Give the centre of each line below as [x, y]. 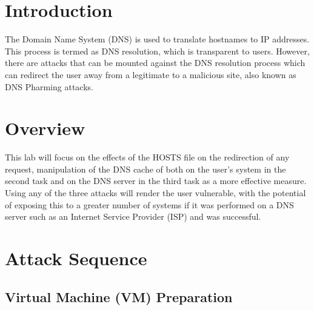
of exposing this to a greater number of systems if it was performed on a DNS [149, 204]
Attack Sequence [76, 258]
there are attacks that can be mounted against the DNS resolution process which [155, 63]
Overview [45, 128]
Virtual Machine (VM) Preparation [119, 296]
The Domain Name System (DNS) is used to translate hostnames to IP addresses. [157, 39]
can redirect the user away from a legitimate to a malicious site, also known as [151, 74]
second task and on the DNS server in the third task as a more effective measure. [156, 181]
